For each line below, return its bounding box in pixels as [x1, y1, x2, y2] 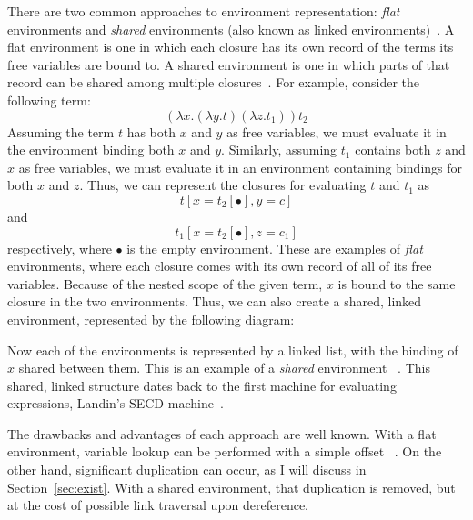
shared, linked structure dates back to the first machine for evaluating [7, 375, 397, 395]
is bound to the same [337, 274, 456, 293]
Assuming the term [7, 122, 115, 141]
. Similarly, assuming [221, 140, 337, 159]
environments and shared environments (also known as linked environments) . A [7, 19, 455, 38]
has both [126, 122, 176, 141]
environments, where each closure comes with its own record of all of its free [7, 256, 432, 275]
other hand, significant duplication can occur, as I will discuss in [7, 460, 367, 479]
